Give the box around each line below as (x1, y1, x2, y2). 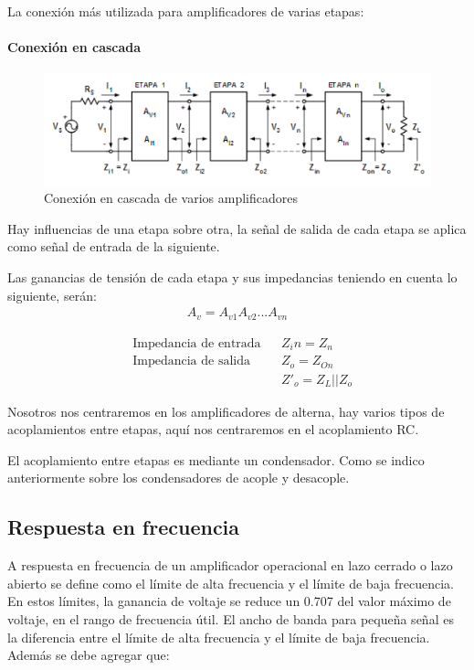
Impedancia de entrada (132, 336, 261, 350)
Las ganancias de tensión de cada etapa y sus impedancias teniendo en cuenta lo (7, 267, 458, 286)
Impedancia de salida (132, 355, 250, 368)
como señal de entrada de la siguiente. (7, 237, 220, 256)
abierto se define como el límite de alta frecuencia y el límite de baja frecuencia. (7, 573, 454, 592)
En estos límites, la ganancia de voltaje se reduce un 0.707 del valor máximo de (7, 591, 451, 611)
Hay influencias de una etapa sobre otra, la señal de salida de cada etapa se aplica (7, 218, 467, 238)
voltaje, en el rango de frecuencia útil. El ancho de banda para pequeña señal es (7, 609, 454, 628)
